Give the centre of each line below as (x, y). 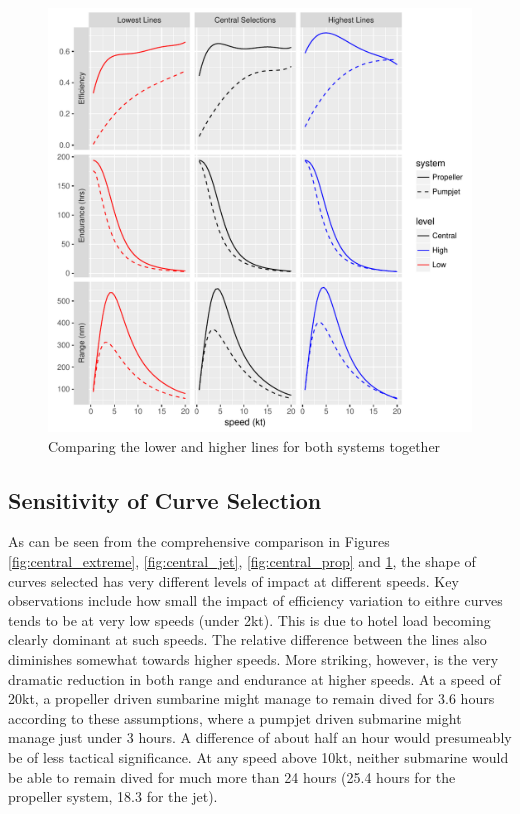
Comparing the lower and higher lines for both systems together (244, 445)
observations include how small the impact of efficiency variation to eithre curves (255, 600)
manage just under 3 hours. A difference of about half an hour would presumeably (260, 737)
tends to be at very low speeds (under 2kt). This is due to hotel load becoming (249, 619)
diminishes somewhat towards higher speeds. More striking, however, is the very (253, 658)
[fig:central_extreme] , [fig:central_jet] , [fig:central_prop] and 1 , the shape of (242, 560)
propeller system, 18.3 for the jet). (113, 796)
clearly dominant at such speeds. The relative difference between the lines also (247, 639)
